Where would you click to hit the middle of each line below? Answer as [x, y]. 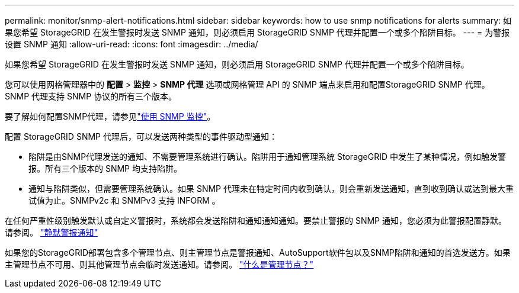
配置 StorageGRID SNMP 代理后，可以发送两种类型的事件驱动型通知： [141, 136]
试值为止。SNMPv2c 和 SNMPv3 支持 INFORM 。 [124, 200]
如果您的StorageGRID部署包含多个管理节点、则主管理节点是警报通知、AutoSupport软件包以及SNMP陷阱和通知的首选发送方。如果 [258, 252]
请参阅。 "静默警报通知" [51, 232]
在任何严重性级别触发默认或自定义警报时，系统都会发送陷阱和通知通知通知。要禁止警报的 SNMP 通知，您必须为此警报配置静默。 [256, 220]
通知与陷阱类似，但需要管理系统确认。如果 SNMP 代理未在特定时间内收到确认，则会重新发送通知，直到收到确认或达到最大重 [271, 189]
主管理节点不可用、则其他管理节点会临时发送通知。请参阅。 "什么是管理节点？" [159, 264]
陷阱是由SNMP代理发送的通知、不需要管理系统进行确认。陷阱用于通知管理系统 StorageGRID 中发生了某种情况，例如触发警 [267, 157]
